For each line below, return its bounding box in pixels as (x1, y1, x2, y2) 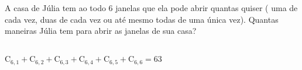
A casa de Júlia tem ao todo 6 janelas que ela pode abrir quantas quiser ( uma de (5, 2, 298, 13)
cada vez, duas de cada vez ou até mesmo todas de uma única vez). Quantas (5, 13, 279, 25)
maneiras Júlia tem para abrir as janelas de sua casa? (5, 24, 197, 37)
